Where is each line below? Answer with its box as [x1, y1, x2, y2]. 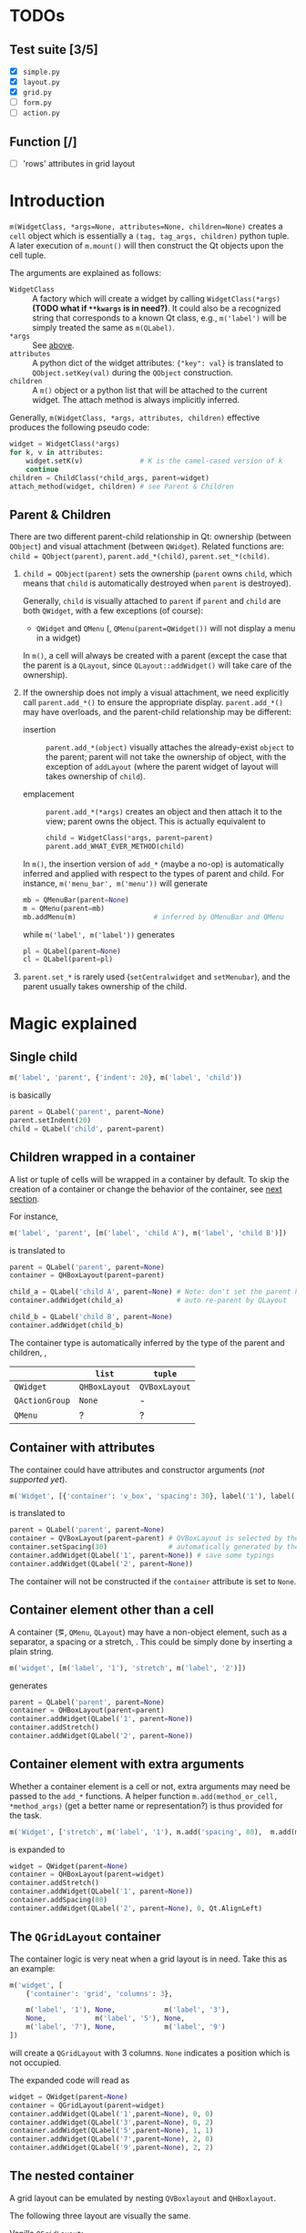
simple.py [22, 67, 61, 77]
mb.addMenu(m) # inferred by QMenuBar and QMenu [22, 912, 284, 921]
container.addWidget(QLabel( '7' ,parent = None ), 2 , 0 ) [9, 2135, 214, 2144]
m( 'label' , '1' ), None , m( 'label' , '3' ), [25, 2005, 230, 2014]
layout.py [22, 78, 61, 87]
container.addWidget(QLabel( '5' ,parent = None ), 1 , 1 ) [9, 2126, 214, 2136]
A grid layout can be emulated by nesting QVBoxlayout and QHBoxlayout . [9, 2192, 277, 2203]
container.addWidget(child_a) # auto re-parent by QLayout [9, 1296, 287, 1306]
